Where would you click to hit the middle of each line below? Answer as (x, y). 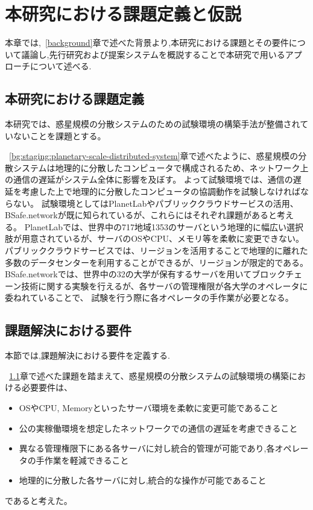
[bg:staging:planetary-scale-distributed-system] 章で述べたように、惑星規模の (154, 156)
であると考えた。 (39, 500)
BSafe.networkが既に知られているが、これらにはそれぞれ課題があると (141, 215)
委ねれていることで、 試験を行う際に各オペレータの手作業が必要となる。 (149, 297)
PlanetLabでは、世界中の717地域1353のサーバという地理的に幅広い (155, 226)
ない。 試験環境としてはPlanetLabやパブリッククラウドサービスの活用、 (156, 203)
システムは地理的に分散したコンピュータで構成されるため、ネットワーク (156, 167)
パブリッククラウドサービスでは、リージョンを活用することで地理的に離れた (156, 250)
